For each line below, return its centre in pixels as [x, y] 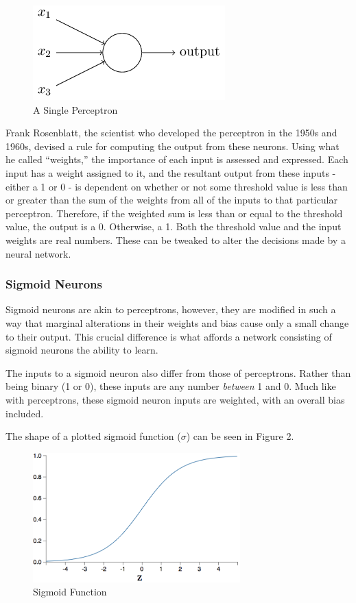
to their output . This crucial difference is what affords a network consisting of [169, 336]
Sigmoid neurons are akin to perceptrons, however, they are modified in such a [171, 309]
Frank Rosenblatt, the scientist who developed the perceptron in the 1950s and [171, 133]
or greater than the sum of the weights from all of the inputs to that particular [171, 200]
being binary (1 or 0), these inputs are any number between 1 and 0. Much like [171, 386]
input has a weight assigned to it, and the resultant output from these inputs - [171, 172]
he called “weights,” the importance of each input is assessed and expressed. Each [177, 159]
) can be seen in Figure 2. [240, 436]
